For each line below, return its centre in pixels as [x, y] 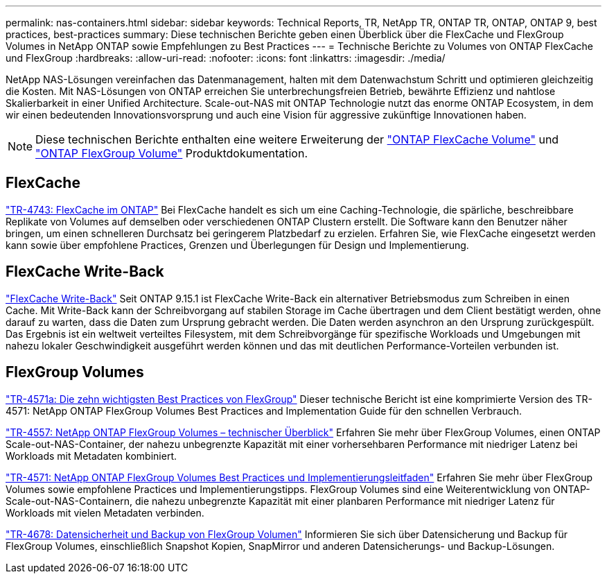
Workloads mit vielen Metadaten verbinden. [105, 512]
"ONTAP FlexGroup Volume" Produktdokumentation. [172, 153]
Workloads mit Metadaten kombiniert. [91, 456]
